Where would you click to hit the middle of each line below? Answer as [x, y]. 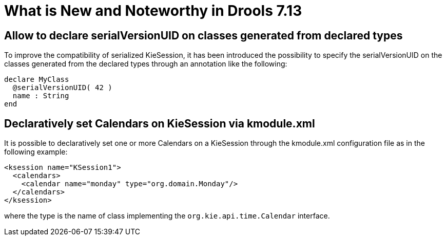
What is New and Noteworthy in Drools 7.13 [153, 11]
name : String [41, 96]
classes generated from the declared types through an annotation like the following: [146, 64]
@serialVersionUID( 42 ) [62, 88]
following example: [36, 152]
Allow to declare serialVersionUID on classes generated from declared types [203, 35]
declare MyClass [37, 80]
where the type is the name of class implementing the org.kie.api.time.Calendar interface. [167, 216]
